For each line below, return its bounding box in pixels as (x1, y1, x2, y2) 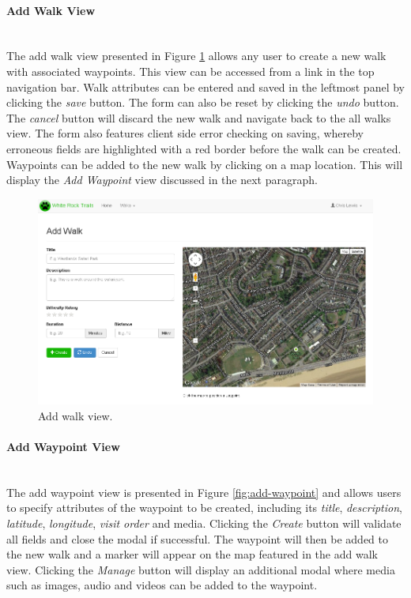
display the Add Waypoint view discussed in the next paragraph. (6, 171, 318, 188)
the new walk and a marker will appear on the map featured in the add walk (6, 546, 378, 562)
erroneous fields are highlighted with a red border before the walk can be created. (6, 140, 402, 156)
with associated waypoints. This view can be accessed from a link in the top (6, 62, 375, 79)
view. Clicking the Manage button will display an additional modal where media (6, 561, 395, 577)
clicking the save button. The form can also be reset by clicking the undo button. (6, 94, 399, 111)
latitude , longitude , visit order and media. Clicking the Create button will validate (6, 514, 402, 531)
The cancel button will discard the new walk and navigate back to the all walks (6, 109, 391, 126)
